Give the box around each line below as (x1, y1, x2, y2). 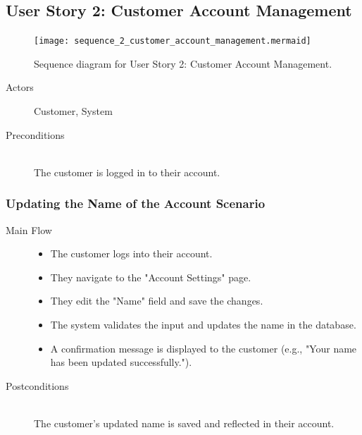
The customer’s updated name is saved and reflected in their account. (34, 415, 335, 430)
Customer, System (34, 104, 113, 118)
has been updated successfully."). (50, 355, 192, 369)
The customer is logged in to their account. (34, 164, 220, 179)
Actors (6, 80, 34, 94)
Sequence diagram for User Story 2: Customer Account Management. (34, 56, 332, 71)
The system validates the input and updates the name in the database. (50, 317, 356, 332)
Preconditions (6, 127, 65, 142)
